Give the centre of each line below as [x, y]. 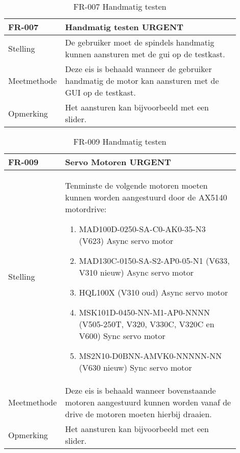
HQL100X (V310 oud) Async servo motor [153, 292]
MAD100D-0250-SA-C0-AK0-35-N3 [142, 229]
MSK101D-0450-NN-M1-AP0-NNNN [145, 312]
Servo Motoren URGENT [118, 162]
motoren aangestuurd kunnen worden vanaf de [148, 402]
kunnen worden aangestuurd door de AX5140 [146, 197]
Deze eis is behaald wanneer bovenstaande [140, 390]
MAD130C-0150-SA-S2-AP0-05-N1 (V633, [154, 261]
